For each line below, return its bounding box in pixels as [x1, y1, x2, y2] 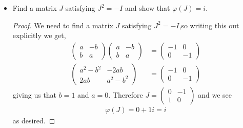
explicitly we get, [12, 30, 66, 41]
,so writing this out [179, 20, 239, 30]
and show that [125, 3, 170, 13]
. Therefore [108, 89, 143, 100]
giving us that [12, 89, 57, 100]
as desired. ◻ [12, 115, 55, 125]
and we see [198, 89, 232, 100]
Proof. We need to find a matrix [12, 20, 113, 30]
